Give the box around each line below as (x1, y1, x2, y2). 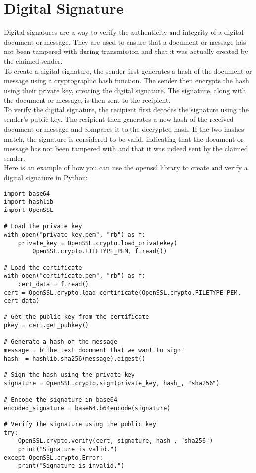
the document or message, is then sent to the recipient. (4, 95, 171, 105)
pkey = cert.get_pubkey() (4, 322, 89, 329)
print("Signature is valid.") (18, 445, 118, 453)
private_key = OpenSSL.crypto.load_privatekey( (18, 239, 177, 247)
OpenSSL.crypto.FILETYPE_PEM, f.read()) (32, 248, 167, 255)
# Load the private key (4, 223, 82, 230)
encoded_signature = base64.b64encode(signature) (4, 404, 171, 412)
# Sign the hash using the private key (4, 371, 135, 379)
